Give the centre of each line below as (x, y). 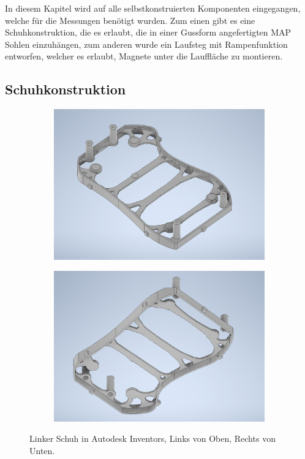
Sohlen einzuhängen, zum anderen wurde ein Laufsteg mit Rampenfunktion (146, 44)
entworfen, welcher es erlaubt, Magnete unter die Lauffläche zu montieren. (144, 56)
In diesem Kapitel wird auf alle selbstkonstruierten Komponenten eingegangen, (153, 8)
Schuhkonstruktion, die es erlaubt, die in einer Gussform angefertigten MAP (148, 32)
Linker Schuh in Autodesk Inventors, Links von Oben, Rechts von (152, 438)
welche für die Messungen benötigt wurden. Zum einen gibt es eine (130, 20)
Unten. (42, 451)
